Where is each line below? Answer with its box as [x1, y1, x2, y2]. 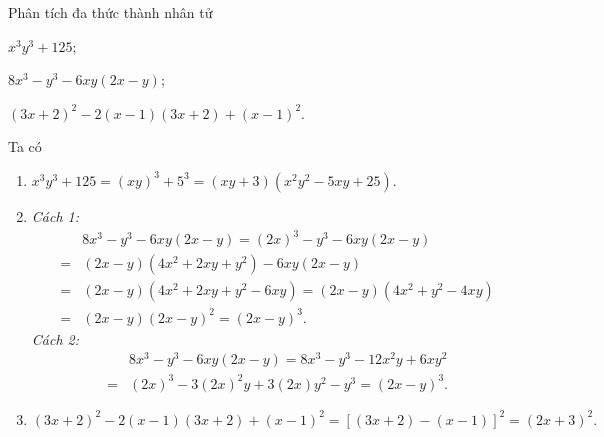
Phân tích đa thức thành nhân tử [8, 2, 213, 22]
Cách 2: [31, 328, 80, 349]
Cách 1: [31, 205, 80, 226]
